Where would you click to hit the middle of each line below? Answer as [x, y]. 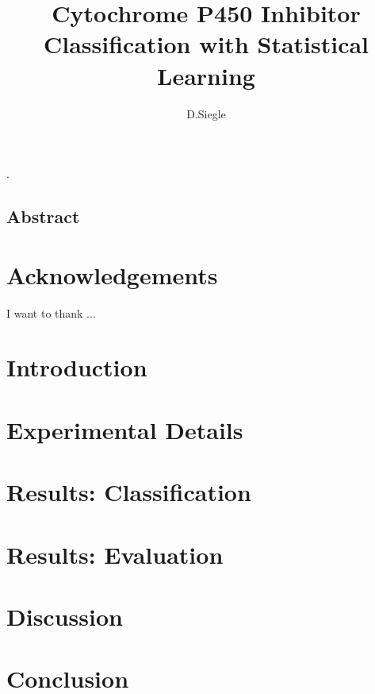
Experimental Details [125, 429]
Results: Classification [129, 492]
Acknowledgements [112, 274]
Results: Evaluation [115, 554]
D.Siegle [206, 113]
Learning [206, 75]
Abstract [43, 216]
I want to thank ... [51, 312]
